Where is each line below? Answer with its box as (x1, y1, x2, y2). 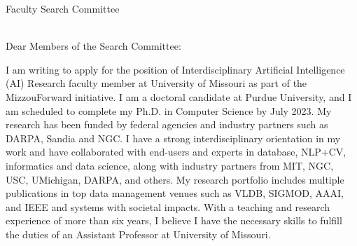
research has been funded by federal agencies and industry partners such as (6, 117, 328, 132)
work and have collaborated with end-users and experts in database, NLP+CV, (6, 144, 346, 159)
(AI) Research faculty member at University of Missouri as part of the (6, 76, 307, 90)
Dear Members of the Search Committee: (6, 39, 181, 53)
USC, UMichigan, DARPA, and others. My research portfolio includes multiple (6, 172, 344, 186)
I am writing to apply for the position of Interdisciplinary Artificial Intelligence (6, 62, 345, 76)
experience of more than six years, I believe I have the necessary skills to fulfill (6, 213, 342, 228)
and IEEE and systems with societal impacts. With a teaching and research (6, 199, 330, 214)
